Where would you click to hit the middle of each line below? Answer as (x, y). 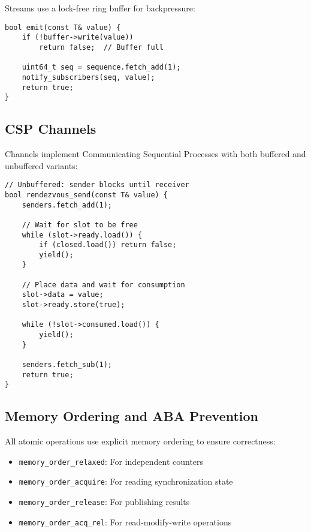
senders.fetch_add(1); (67, 205)
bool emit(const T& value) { (63, 27)
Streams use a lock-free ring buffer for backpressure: (100, 8)
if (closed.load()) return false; (108, 245)
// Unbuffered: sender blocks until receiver (97, 185)
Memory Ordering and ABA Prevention (132, 416)
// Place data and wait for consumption (103, 285)
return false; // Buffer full (101, 47)
